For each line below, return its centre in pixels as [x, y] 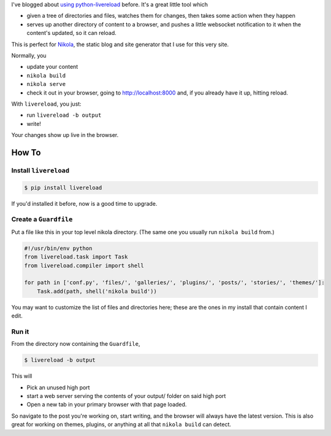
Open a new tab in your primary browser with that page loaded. [107, 405]
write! [34, 123]
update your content [52, 67]
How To [26, 153]
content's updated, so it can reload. [71, 33]
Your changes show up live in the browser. [65, 135]
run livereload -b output [64, 115]
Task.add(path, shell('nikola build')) [97, 291]
